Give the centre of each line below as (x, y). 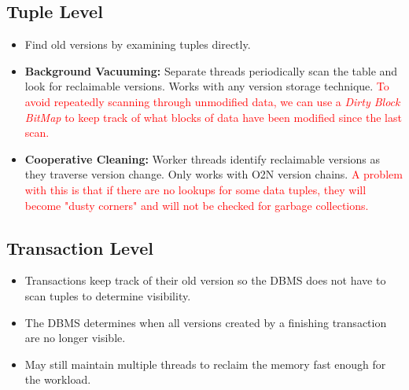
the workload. (58, 379)
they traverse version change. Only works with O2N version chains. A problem (214, 174)
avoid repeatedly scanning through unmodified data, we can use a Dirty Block (212, 101)
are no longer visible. (75, 338)
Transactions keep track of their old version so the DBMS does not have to (205, 280)
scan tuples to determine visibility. (108, 295)
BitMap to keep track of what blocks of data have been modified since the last (213, 117)
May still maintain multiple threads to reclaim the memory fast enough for (205, 364)
